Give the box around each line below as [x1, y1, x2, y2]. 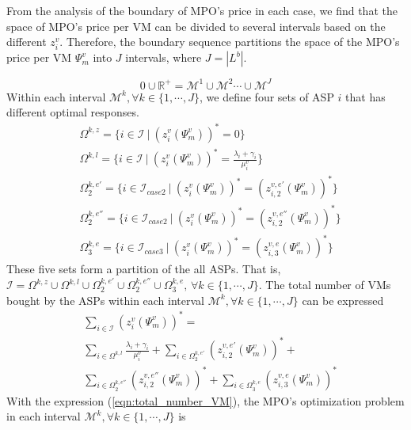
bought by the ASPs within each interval [6, 291, 204, 308]
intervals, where [125, 49, 202, 66]
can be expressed [302, 291, 384, 308]
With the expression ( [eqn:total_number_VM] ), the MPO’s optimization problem [6, 392, 405, 409]
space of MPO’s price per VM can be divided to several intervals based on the [6, 17, 386, 34]
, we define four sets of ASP [200, 88, 334, 105]
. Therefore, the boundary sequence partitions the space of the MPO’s [59, 33, 400, 50]
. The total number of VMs [258, 276, 391, 293]
